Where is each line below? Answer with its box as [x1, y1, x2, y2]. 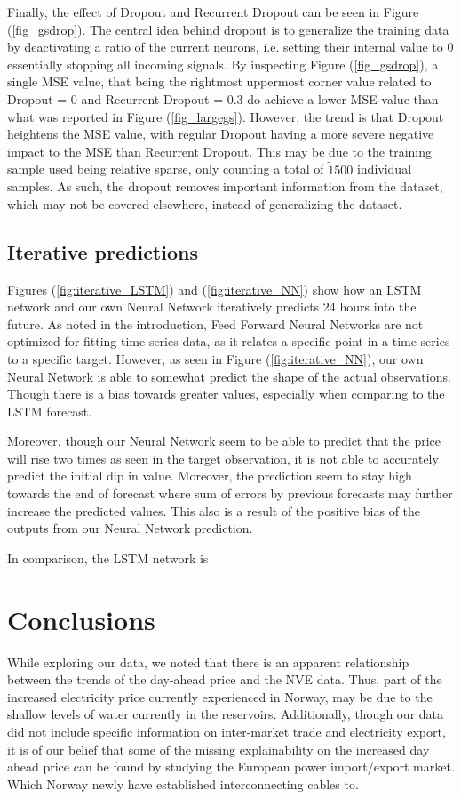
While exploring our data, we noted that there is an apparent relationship [7, 652, 409, 671]
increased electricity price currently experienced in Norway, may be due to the [7, 687, 433, 706]
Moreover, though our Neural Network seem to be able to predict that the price [7, 432, 441, 450]
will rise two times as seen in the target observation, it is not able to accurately [7, 448, 439, 467]
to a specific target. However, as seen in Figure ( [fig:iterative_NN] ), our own [7, 349, 424, 367]
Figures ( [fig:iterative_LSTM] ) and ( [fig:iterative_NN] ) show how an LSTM [7, 279, 422, 298]
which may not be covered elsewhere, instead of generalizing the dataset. [7, 194, 402, 213]
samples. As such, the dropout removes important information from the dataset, [7, 177, 443, 196]
